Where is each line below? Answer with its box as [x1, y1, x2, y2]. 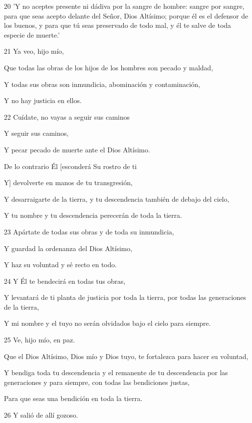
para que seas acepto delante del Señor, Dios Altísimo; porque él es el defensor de [4, 10, 248, 21]
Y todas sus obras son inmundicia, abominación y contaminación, [4, 79, 201, 89]
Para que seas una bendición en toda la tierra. [4, 393, 142, 403]
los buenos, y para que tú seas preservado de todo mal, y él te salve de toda [4, 20, 231, 30]
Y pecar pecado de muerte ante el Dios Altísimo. [4, 144, 150, 154]
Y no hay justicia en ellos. [4, 95, 82, 106]
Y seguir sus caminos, [4, 128, 69, 138]
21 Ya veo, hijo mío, [4, 46, 64, 56]
